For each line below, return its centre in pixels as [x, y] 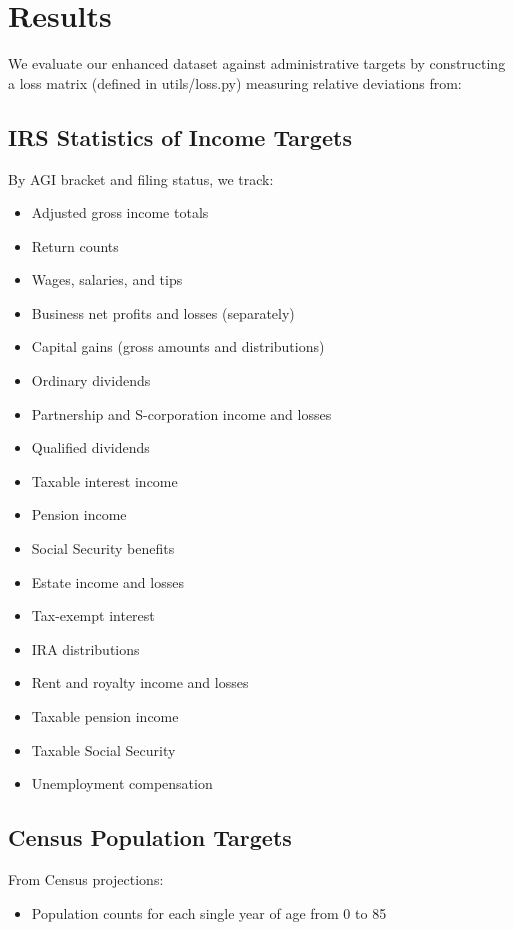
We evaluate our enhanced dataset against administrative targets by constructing [257, 63]
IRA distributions [85, 648]
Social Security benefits [103, 548]
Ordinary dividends [91, 380]
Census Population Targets [150, 837]
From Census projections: [86, 879]
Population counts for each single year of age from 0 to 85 [209, 912]
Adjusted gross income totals [120, 212]
